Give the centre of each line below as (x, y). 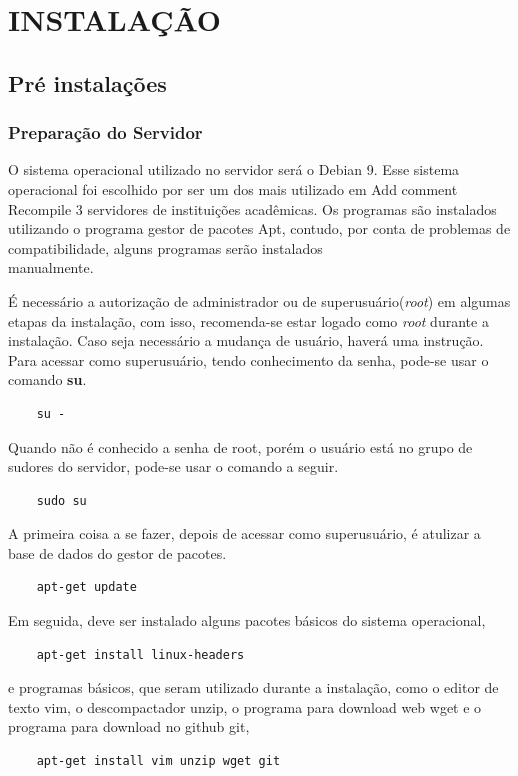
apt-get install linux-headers (140, 654)
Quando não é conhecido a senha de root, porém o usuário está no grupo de (240, 446)
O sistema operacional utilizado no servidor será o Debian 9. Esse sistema (234, 169)
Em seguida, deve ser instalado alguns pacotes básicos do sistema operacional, (247, 620)
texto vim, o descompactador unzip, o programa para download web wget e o (245, 706)
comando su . (47, 379)
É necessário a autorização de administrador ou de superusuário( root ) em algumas (259, 300)
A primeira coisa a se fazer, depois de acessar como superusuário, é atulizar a (244, 533)
